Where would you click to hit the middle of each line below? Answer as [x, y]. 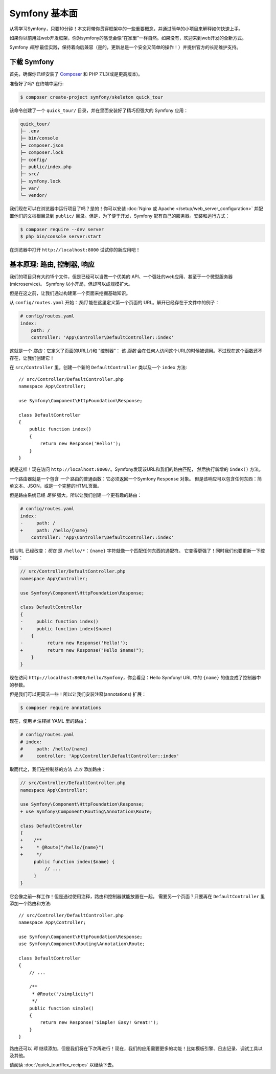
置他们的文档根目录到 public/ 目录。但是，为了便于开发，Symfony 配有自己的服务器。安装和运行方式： [120, 216]
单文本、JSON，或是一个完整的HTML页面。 [56, 486]
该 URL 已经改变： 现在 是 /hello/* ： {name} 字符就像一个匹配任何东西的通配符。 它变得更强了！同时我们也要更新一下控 [137, 551]
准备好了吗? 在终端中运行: [37, 83]
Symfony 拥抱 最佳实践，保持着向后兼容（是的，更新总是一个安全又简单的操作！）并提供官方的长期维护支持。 [125, 47]
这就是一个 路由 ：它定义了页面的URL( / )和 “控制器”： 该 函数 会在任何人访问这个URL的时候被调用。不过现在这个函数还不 [136, 351]
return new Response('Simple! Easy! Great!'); [99, 1023]
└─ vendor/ [34, 195]
